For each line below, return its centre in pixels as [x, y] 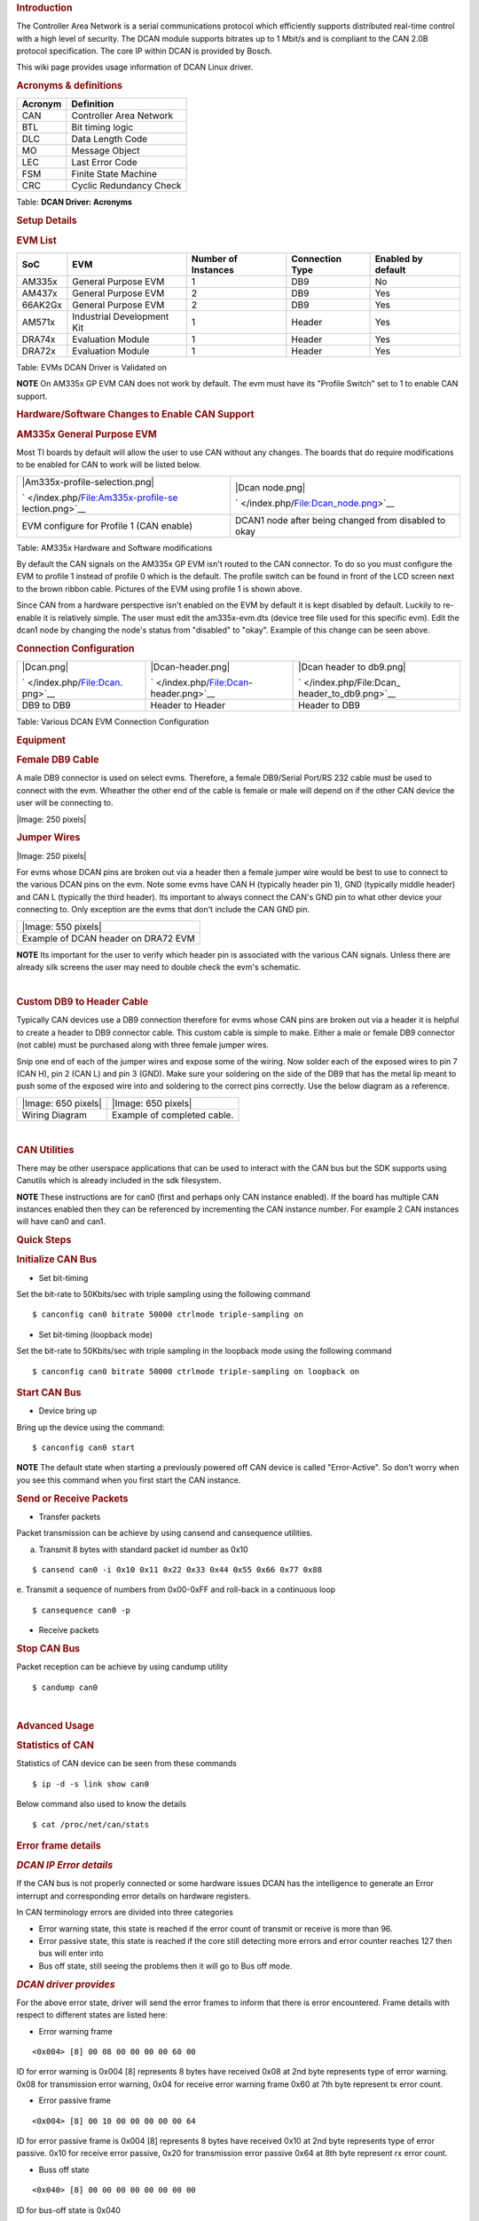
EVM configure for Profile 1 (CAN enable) [107, 526]
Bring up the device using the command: [90, 1427]
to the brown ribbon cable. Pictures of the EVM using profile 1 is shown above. [159, 589]
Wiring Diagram [55, 1115]
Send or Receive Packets [72, 1499]
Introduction [44, 8]
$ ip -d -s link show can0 [91, 1784]
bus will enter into [71, 1954]
